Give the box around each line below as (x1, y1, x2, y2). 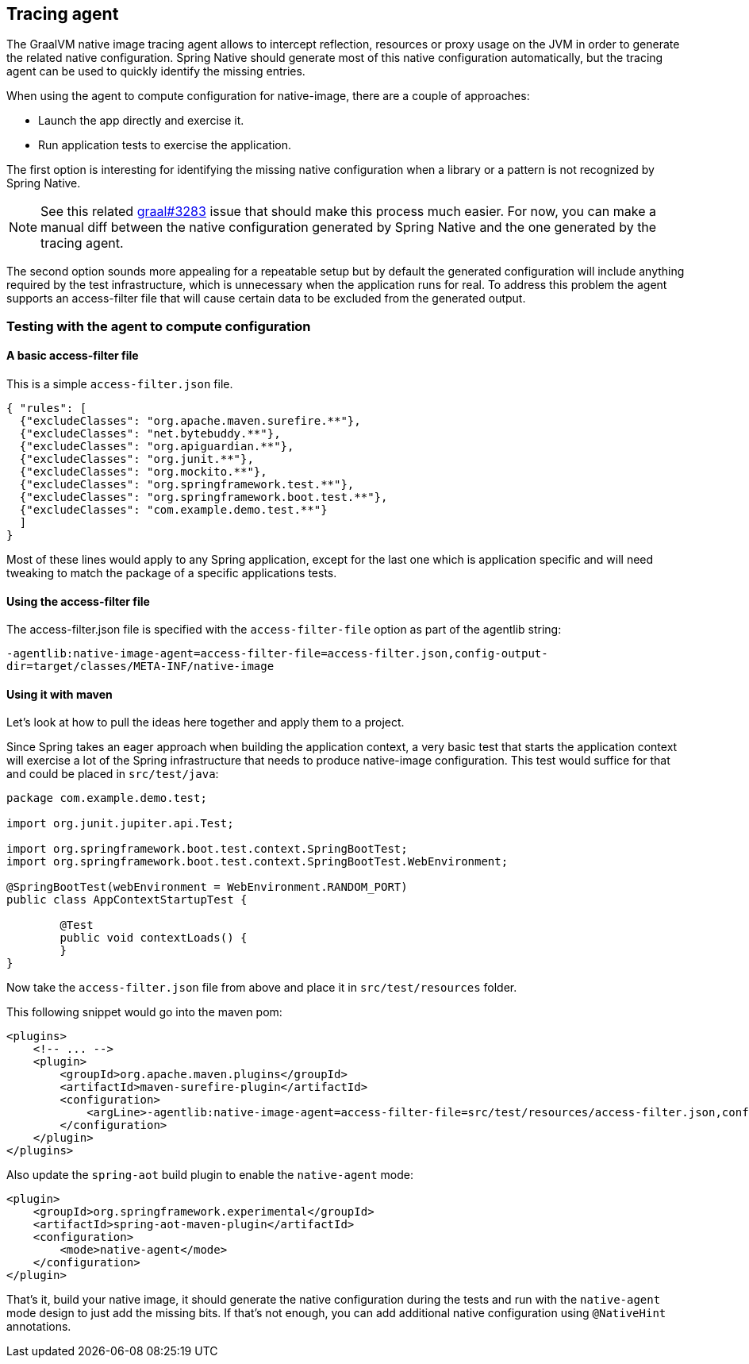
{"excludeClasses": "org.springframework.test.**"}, (19, 478, 355, 491)
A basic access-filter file (6, 349, 139, 363)
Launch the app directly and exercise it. (38, 114, 244, 128)
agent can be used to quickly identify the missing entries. (6, 64, 305, 79)
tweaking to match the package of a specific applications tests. (6, 566, 337, 580)
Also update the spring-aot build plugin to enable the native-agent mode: (6, 1168, 413, 1182)
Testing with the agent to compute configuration (6, 318, 311, 334)
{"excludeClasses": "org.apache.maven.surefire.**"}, (19, 414, 361, 428)
